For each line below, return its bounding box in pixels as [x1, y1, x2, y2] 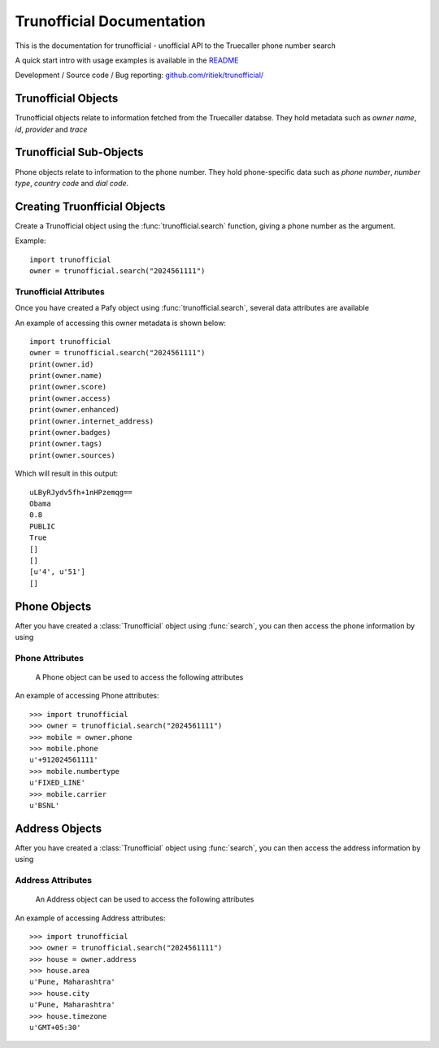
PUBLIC [29, 521, 56, 531]
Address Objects [15, 821, 102, 835]
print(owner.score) [29, 382, 107, 392]
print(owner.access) [29, 394, 111, 402]
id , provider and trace [15, 124, 88, 134]
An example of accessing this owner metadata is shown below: [15, 318, 227, 328]
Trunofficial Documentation [15, 12, 206, 30]
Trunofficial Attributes [15, 285, 105, 297]
